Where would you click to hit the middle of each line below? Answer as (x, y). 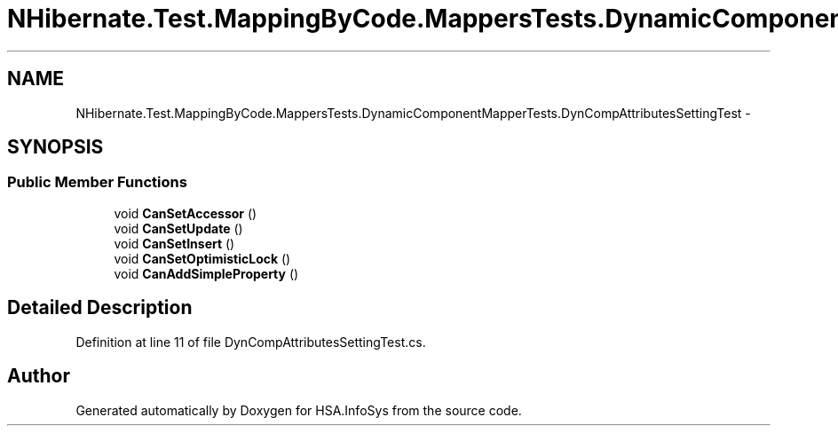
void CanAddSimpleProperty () (206, 273)
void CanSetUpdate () (178, 228)
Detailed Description (100, 308)
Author (39, 376)
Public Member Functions (97, 182)
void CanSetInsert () (174, 243)
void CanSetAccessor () (186, 213)
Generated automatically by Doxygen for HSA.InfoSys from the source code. (299, 410)
